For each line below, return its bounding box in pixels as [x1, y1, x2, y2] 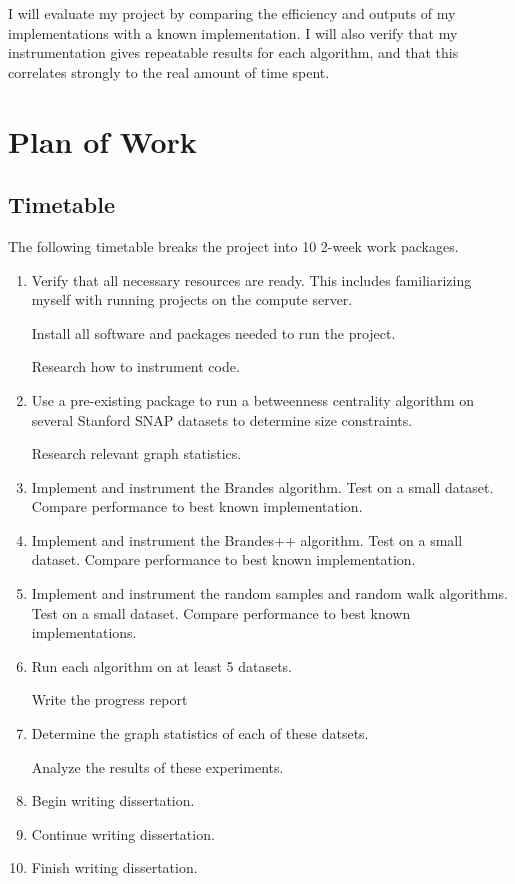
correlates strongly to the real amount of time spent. [8, 61, 330, 82]
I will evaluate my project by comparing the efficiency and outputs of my [8, 3, 456, 23]
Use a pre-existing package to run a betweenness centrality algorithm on [31, 389, 474, 410]
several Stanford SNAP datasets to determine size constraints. [31, 409, 413, 430]
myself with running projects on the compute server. [31, 289, 353, 310]
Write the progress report [31, 689, 188, 710]
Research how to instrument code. [31, 356, 240, 377]
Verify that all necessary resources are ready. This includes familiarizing [31, 269, 472, 290]
